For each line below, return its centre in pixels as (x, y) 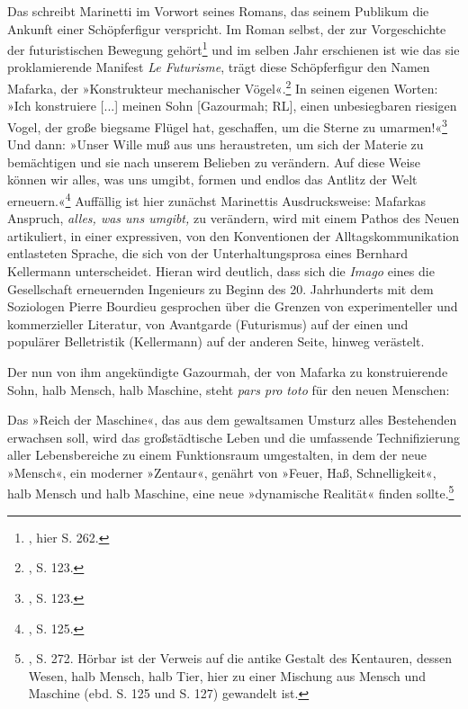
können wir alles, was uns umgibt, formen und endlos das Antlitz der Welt (212, 179)
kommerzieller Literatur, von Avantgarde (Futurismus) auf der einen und (208, 323)
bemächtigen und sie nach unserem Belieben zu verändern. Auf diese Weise (214, 162)
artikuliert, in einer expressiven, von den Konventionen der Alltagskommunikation (234, 235)
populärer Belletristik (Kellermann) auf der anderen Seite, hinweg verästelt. (216, 341)
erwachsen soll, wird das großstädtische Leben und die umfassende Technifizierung (234, 437)
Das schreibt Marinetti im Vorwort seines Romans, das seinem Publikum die (218, 11)
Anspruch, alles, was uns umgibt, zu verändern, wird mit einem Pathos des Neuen (234, 218)
